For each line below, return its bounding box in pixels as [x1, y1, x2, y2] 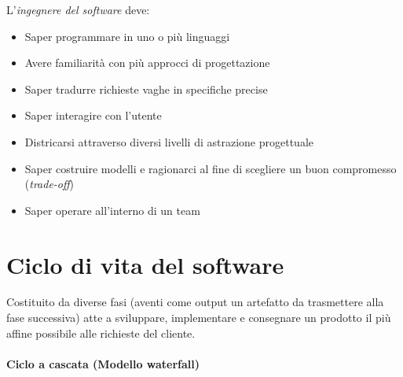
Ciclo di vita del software [6, 248, 284, 280]
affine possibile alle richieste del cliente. [6, 324, 196, 341]
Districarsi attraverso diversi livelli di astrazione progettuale [24, 133, 313, 150]
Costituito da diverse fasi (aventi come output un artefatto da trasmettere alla [6, 294, 384, 310]
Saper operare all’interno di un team [24, 201, 200, 218]
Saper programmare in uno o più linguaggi [24, 28, 230, 44]
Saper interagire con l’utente [24, 107, 162, 124]
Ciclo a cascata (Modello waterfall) [6, 355, 200, 371]
